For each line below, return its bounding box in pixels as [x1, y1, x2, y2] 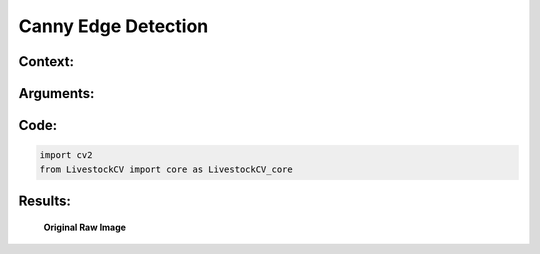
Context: [18, 53, 75, 70]
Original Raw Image [43, 221, 127, 233]
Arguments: [18, 85, 95, 102]
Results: [18, 192, 72, 209]
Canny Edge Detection [18, 15, 209, 37]
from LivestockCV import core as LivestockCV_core [39, 163, 294, 175]
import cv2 [39, 150, 93, 161]
